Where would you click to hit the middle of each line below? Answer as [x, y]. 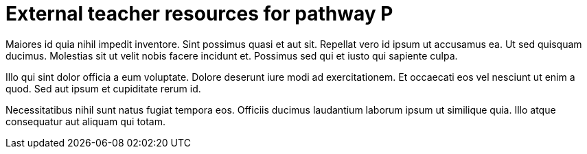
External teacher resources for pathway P [199, 14]
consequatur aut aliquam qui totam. [86, 121]
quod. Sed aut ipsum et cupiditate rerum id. [103, 88]
